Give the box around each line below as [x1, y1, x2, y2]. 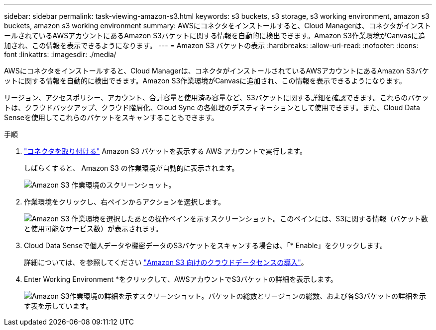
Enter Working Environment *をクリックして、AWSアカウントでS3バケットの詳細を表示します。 [24, 275, 337, 283]
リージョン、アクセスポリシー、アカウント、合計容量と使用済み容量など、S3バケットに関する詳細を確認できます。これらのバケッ [4, 93, 429, 102]
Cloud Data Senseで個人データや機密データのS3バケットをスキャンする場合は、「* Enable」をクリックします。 [24, 241, 387, 250]
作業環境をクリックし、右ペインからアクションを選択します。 [24, 198, 225, 206]
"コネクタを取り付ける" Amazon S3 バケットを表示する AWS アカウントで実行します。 [24, 147, 307, 155]
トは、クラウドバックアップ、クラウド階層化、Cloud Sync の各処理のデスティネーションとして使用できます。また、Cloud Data [4, 103, 420, 112]
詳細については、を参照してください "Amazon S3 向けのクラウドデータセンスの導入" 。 [24, 258, 308, 266]
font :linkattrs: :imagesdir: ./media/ [4, 50, 116, 59]
